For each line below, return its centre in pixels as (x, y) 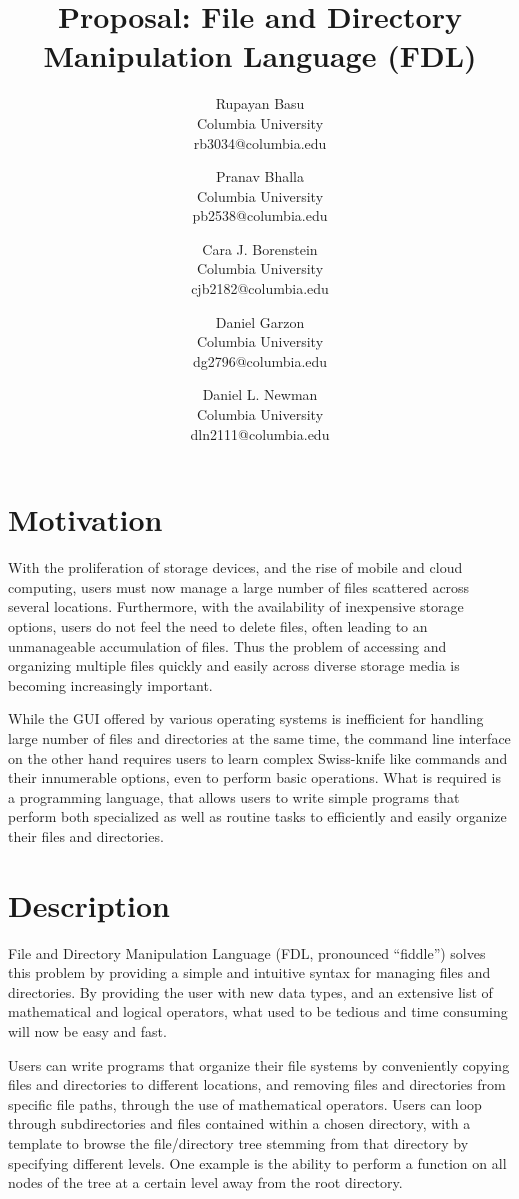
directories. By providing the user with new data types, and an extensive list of (250, 991)
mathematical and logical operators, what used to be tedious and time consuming (258, 1011)
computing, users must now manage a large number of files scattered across (239, 586)
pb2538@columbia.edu (260, 215)
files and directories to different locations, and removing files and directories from (257, 1084)
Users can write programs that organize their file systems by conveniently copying (259, 1064)
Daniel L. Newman (260, 394)
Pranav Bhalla (260, 176)
